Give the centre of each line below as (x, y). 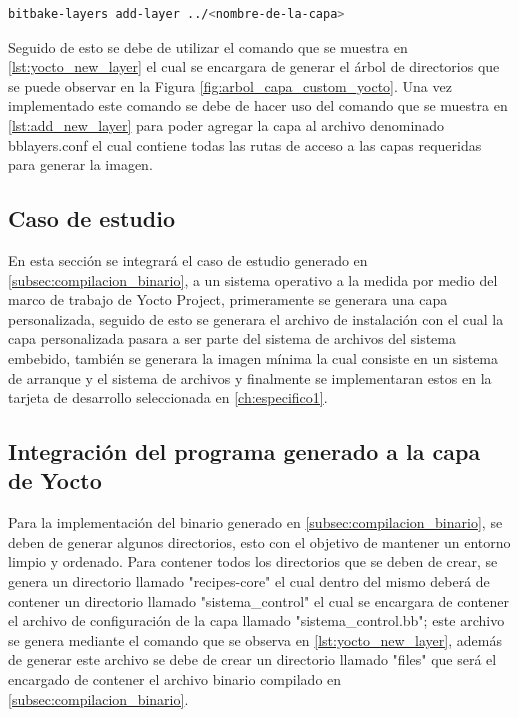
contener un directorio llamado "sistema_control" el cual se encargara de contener (258, 600)
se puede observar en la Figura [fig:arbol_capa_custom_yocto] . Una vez (230, 85)
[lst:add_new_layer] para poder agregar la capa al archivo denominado (226, 124)
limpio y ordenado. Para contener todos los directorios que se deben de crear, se (253, 561)
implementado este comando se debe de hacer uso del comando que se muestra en (258, 105)
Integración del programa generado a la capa (244, 451)
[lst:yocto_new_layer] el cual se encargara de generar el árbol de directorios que (254, 66)
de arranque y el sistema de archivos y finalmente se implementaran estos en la (250, 377)
